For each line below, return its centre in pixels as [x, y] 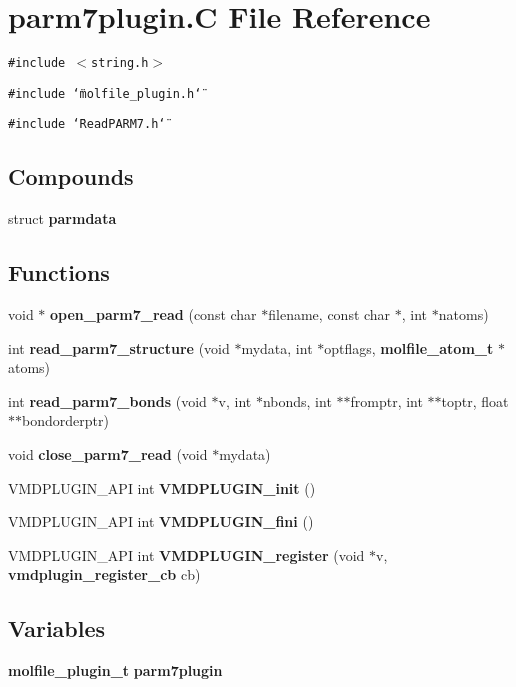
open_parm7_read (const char [153, 314]
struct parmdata [62, 218]
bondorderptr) [65, 420]
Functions [59, 272]
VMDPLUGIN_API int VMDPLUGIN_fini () [161, 521]
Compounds [71, 176]
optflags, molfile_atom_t [409, 347]
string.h [120, 63]
